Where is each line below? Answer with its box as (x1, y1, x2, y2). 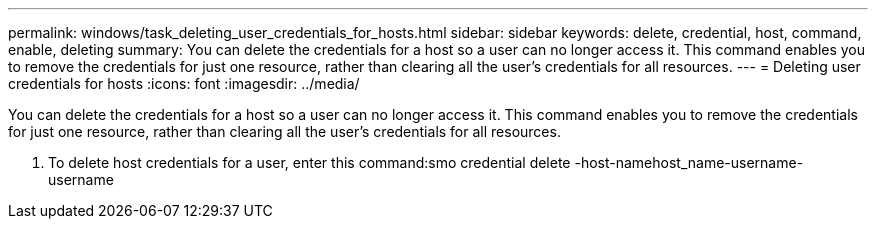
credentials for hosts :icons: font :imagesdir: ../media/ (8, 75, 360, 92)
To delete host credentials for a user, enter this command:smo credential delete (48, 154, 571, 171)
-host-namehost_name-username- (574, 154, 804, 171)
